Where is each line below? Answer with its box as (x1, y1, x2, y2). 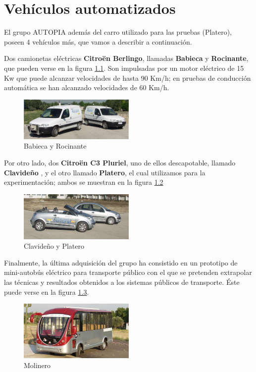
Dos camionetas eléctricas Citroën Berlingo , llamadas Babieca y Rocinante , (4, 53, 249, 63)
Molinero (24, 360, 51, 371)
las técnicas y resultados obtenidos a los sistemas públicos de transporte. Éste (4, 276, 240, 287)
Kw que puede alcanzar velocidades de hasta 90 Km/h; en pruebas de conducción (4, 72, 251, 83)
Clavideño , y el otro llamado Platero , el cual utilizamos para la (4, 167, 205, 177)
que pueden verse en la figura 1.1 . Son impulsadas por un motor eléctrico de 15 (4, 62, 244, 73)
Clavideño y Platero (24, 241, 84, 251)
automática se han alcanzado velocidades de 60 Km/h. (4, 82, 169, 93)
